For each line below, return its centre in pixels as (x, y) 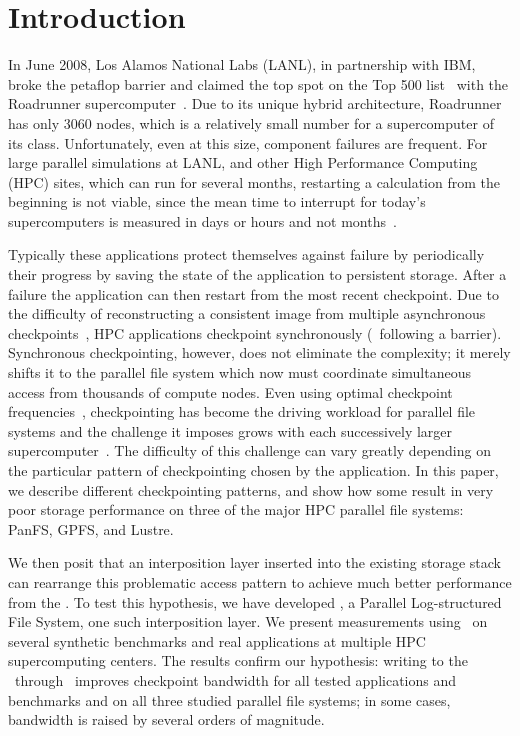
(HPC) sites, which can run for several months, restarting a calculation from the (254, 181)
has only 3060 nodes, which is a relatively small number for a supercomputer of (251, 122)
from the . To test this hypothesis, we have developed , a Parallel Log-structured (255, 601)
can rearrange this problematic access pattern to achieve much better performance (260, 581)
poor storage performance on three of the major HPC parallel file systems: (236, 509)
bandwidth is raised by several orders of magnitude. (166, 719)
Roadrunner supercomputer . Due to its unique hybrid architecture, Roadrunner (255, 103)
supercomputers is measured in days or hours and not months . (202, 220)
